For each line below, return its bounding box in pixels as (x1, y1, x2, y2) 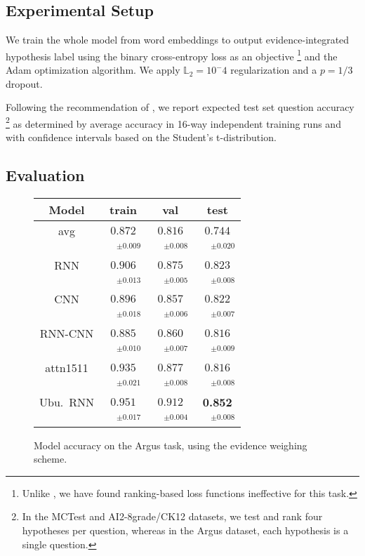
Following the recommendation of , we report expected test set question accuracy (6, 100, 354, 114)
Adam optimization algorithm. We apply (6, 62, 180, 77)
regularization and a (230, 62, 317, 77)
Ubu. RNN (39, 393, 95, 410)
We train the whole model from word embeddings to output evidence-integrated (6, 32, 350, 47)
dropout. (6, 76, 43, 91)
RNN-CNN (39, 325, 94, 342)
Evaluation (6, 164, 85, 186)
